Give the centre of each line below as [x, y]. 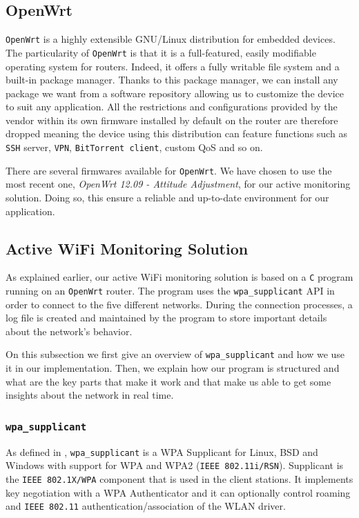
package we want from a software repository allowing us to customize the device [175, 93]
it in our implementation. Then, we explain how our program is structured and [173, 368]
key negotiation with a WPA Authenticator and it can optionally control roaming [178, 492]
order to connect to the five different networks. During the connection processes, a [179, 304]
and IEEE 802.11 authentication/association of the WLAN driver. [146, 506]
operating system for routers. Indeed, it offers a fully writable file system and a [173, 66]
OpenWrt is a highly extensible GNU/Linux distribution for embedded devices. [171, 39]
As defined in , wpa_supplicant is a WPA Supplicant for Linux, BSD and [162, 451]
